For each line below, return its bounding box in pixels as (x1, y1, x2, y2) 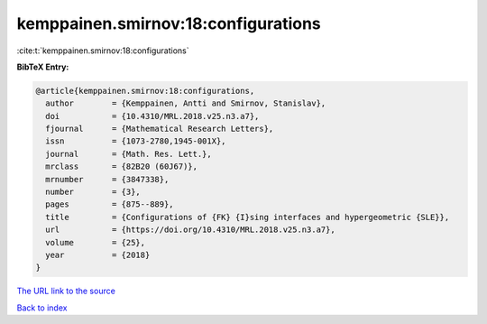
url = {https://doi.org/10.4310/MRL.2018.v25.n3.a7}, (45, 225, 335, 235)
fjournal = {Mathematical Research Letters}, (45, 124, 274, 134)
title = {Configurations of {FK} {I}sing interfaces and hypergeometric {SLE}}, (45, 212, 450, 222)
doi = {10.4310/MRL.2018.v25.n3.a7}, (45, 111, 260, 121)
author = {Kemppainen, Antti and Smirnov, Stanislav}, (45, 98, 326, 108)
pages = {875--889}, (45, 199, 175, 209)
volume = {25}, (45, 237, 146, 247)
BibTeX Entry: (16, 61, 69, 72)
